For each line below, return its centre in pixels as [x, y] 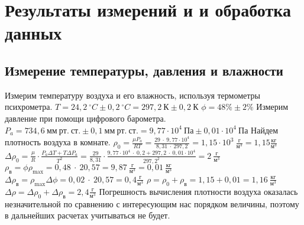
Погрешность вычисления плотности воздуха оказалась [198, 191]
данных [33, 33]
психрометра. [29, 107]
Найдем [265, 130]
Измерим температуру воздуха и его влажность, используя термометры [132, 95]
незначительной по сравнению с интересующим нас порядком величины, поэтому [152, 203]
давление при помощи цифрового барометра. [85, 118]
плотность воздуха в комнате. [58, 142]
